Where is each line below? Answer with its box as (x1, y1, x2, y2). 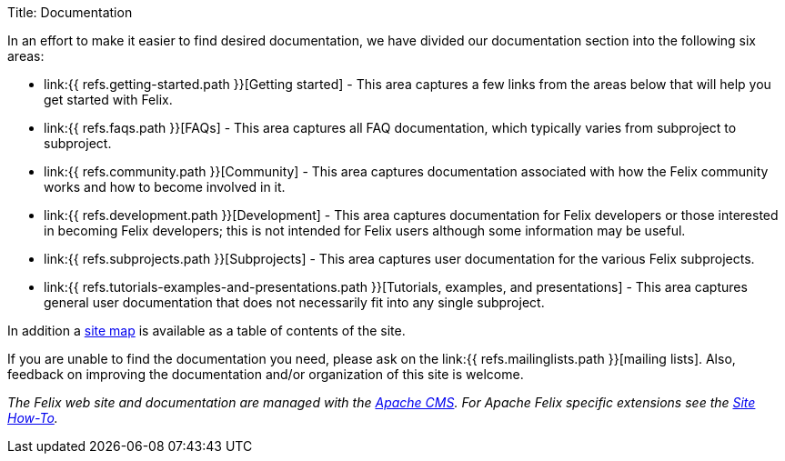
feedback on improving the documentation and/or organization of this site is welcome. (7, 366, 524, 382)
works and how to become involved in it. (44, 179, 286, 195)
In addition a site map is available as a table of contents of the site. (7, 323, 406, 338)
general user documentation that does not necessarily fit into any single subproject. (44, 295, 545, 310)
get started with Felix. (44, 92, 173, 107)
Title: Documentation (7, 5, 133, 20)
